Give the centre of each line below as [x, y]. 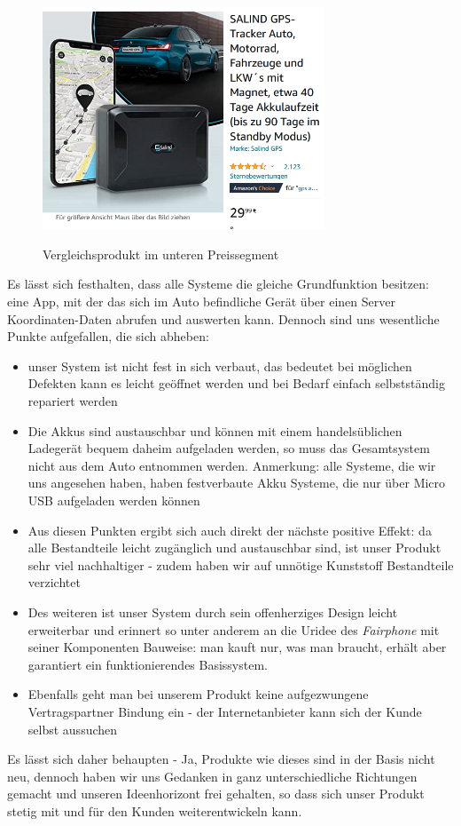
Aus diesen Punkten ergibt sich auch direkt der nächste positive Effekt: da [230, 530]
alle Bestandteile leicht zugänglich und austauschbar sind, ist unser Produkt [234, 548]
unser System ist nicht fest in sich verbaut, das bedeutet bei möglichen [220, 365]
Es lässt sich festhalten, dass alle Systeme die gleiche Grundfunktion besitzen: [218, 284]
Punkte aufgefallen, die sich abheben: [108, 336]
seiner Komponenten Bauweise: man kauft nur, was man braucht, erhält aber [237, 647]
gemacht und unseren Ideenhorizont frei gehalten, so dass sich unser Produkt [216, 794]
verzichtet [54, 582]
